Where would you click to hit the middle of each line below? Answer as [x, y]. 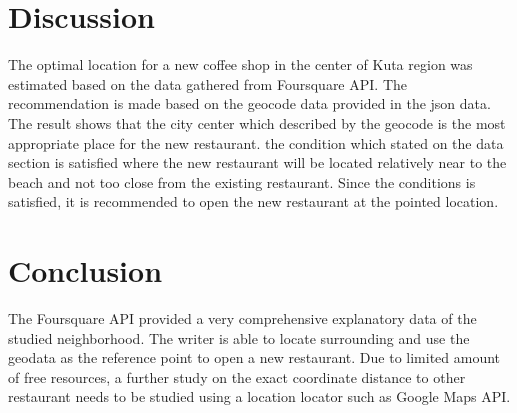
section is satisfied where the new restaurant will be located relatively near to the [257, 162]
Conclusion [85, 270]
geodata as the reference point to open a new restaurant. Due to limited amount [254, 357]
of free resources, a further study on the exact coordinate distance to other [237, 376]
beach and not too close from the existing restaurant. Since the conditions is [242, 181]
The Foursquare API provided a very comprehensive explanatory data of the [242, 318]
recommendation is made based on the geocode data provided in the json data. [249, 103]
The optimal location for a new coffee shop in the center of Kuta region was [240, 64]
